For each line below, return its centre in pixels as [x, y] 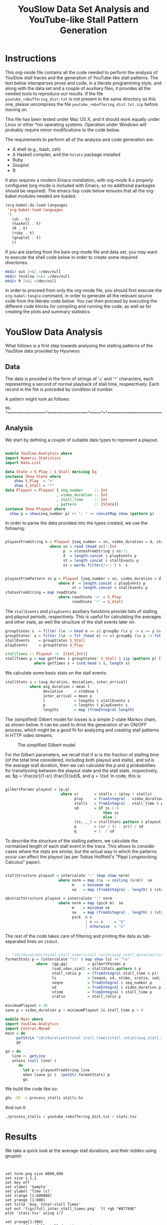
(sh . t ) [21, 219]
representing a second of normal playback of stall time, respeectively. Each [82, 384]
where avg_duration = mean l [60, 686]
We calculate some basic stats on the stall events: [56, 673]
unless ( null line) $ [34, 1061]
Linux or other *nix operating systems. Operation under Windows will [76, 124]
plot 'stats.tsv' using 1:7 [34, 1213]
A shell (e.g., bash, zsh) [37, 149]
